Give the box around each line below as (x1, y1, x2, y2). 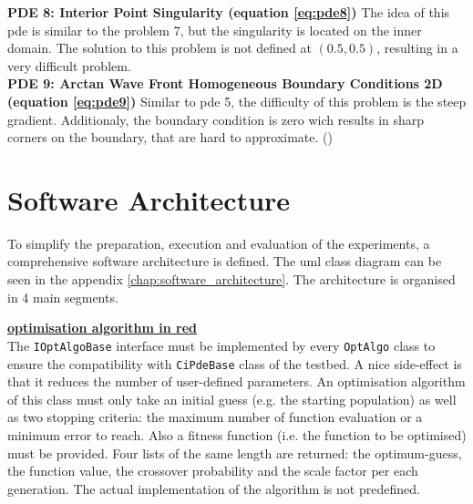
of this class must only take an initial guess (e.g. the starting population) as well (7, 389, 457, 408)
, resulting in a (376, 38, 458, 57)
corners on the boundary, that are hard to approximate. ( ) (7, 128, 333, 147)
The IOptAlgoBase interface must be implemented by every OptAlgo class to (7, 335, 436, 355)
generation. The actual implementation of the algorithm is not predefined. (7, 478, 420, 498)
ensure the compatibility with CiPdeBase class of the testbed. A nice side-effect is (7, 354, 462, 373)
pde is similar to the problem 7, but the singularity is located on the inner (7, 20, 422, 39)
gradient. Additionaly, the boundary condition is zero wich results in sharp (7, 109, 425, 129)
